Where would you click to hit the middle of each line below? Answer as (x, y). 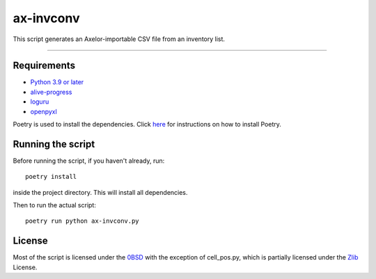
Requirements (44, 66)
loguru (40, 102)
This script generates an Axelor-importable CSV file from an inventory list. (119, 39)
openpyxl (44, 111)
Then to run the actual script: (55, 205)
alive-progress (51, 92)
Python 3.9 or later (57, 82)
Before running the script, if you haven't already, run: (89, 161)
